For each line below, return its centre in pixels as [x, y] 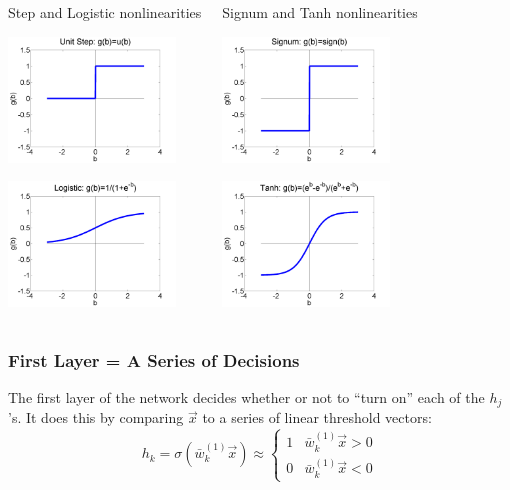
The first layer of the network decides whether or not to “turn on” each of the [246, 397]
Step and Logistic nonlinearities [105, 12]
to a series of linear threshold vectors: [317, 417]
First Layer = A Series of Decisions [154, 359]
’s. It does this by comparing [96, 417]
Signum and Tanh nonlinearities [320, 12]
